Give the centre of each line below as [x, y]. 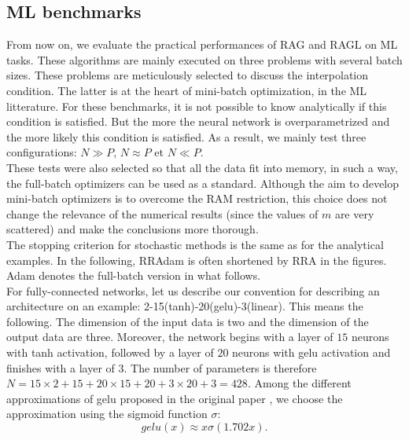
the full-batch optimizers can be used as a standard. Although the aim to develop [203, 183]
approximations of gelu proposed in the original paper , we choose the [175, 398]
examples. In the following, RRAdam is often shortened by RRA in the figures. [197, 260]
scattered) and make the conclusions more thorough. [133, 229]
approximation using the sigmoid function [107, 414]
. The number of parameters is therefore [220, 367]
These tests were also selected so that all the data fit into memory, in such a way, [202, 167]
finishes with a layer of [61, 367]
